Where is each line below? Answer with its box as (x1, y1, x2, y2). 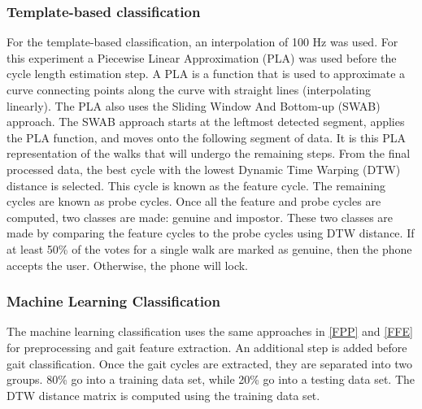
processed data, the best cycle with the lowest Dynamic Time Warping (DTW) (7, 160, 401, 177)
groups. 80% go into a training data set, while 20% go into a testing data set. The (7, 371, 415, 388)
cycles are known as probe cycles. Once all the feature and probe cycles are (7, 193, 381, 210)
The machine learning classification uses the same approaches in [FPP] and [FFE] (7, 323, 413, 340)
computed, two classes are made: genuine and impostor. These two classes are (7, 208, 394, 225)
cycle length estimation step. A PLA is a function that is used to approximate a (7, 65, 406, 82)
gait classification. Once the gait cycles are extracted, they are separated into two (7, 355, 412, 372)
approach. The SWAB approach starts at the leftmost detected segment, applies (7, 113, 405, 130)
